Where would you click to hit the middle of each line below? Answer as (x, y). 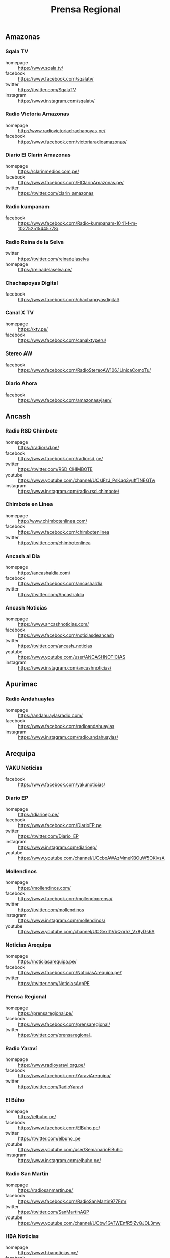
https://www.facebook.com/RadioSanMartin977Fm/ (72, 1201)
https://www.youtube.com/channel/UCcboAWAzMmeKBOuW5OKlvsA (91, 858)
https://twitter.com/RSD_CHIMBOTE (55, 469)
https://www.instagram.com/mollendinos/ (62, 921)
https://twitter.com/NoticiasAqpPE (54, 983)
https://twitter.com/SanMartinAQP (54, 1212)
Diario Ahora (21, 383)
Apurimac (21, 684)
